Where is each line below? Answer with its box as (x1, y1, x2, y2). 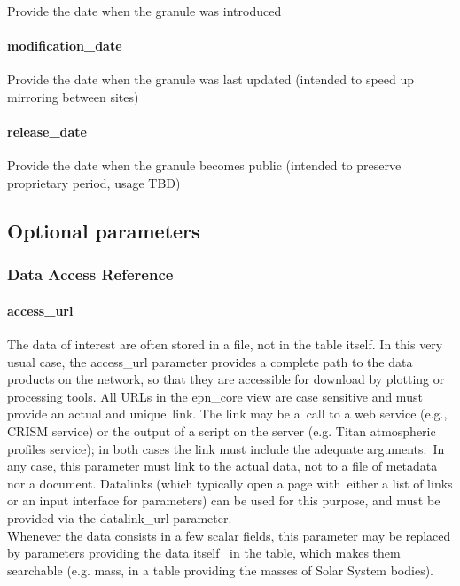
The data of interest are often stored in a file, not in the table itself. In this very (7, 334, 443, 353)
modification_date (7, 36, 122, 55)
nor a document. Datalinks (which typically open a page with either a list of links (7, 473, 453, 492)
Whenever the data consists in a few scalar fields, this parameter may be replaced (7, 526, 451, 544)
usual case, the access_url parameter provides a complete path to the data (7, 352, 413, 371)
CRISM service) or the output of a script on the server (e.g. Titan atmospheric (7, 421, 436, 440)
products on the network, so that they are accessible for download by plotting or (7, 370, 445, 388)
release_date (7, 122, 87, 141)
